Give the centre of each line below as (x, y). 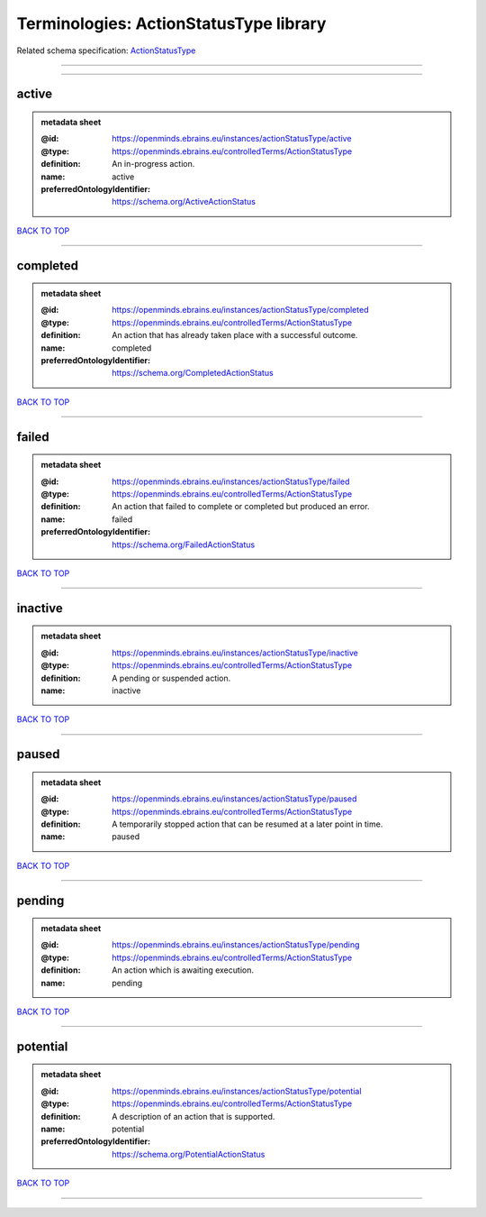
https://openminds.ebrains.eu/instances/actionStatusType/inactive (235, 653)
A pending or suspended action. (171, 678)
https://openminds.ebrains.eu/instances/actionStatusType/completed (240, 310)
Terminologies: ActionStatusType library (171, 23)
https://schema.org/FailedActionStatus (184, 544)
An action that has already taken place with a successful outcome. (235, 335)
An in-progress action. (153, 164)
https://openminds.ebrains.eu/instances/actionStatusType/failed (231, 481)
